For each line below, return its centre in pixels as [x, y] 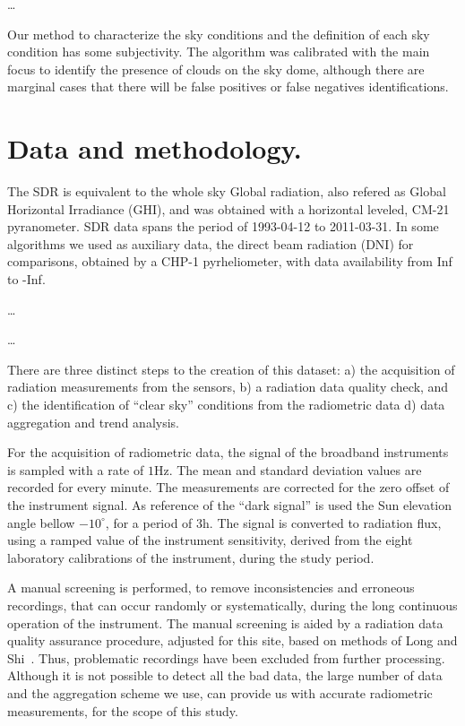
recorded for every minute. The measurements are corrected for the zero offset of [228, 487]
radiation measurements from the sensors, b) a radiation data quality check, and [228, 387]
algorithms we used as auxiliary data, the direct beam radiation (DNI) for [211, 243]
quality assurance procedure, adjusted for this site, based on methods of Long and [232, 640]
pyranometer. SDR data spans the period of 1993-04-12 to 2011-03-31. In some [223, 226]
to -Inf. [26, 279]
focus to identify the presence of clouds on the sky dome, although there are [216, 69]
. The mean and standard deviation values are [295, 469]
